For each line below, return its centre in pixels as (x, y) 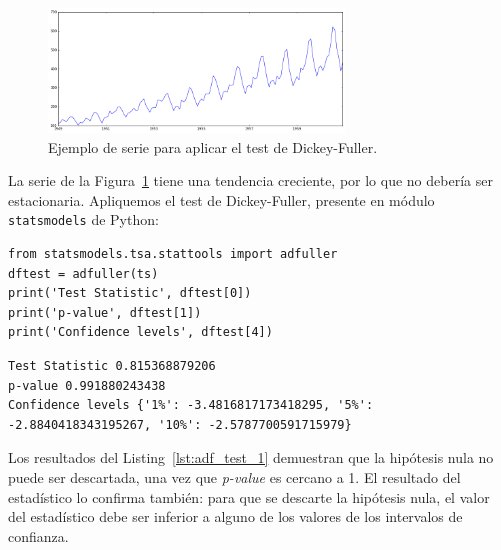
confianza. (38, 535)
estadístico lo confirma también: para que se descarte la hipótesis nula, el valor (249, 496)
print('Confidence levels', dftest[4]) (140, 332)
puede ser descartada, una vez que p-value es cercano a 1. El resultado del (234, 476)
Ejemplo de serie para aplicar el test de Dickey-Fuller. (213, 146)
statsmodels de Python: (83, 219)
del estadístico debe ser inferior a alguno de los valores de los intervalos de (235, 516)
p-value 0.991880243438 (87, 385)
